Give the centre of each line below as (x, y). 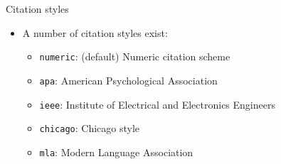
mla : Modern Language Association (116, 152)
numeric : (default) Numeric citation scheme (135, 56)
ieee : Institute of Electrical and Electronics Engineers (157, 104)
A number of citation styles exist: (95, 32)
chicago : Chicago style (90, 128)
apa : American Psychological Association (128, 80)
